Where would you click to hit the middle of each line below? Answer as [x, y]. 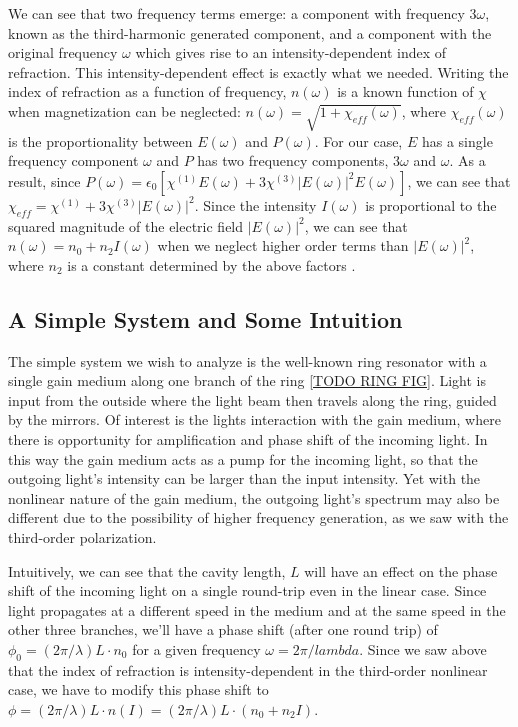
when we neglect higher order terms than [283, 245]
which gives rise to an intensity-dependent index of [291, 52]
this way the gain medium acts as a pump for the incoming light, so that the [243, 458]
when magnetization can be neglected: [124, 110]
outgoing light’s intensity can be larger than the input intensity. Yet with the [244, 478]
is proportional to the [431, 204]
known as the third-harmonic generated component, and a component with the [250, 32]
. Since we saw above [423, 649]
